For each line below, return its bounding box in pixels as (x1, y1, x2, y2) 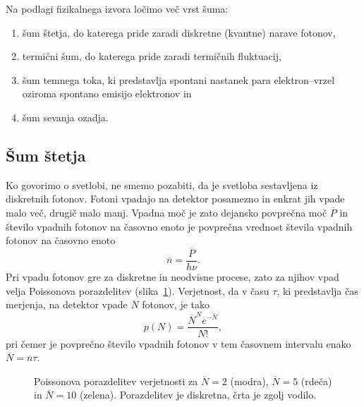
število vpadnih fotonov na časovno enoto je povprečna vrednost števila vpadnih (6, 219, 353, 233)
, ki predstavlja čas (277, 283, 358, 298)
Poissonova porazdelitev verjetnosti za (34, 373, 198, 388)
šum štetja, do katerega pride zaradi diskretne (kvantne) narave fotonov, (22, 25, 336, 40)
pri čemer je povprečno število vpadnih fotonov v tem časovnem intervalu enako (6, 336, 351, 351)
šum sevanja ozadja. (22, 109, 109, 124)
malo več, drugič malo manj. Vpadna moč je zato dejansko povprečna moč (6, 205, 327, 219)
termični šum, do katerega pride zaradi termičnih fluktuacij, (22, 49, 281, 63)
